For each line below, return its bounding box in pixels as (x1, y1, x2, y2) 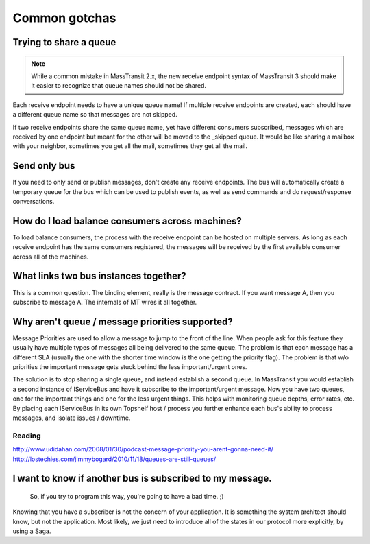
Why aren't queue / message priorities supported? (12, 316, 233, 327)
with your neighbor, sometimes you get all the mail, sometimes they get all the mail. (12, 142, 248, 150)
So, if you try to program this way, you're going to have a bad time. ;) (29, 492, 224, 500)
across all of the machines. (12, 252, 89, 261)
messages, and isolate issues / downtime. (12, 414, 131, 422)
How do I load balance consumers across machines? (12, 215, 243, 226)
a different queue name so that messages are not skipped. (12, 110, 177, 119)
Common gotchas (12, 10, 116, 25)
